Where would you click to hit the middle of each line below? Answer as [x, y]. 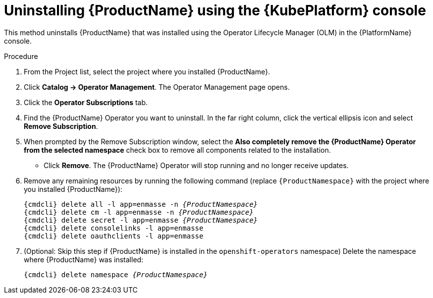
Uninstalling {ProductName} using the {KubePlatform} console [215, 10]
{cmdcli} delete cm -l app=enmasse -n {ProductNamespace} [139, 212]
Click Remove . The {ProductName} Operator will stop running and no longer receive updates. [196, 165]
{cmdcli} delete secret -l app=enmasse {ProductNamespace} [141, 220]
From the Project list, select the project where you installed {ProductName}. [147, 71]
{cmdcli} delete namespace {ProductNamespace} [116, 274]
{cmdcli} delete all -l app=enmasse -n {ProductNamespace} [141, 204]
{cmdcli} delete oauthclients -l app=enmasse [114, 236]
